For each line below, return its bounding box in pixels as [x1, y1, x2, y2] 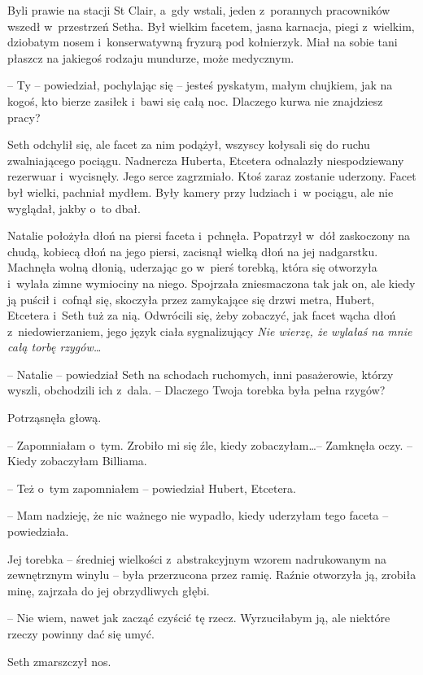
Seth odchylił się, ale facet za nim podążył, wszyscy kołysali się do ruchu [7, 136, 370, 153]
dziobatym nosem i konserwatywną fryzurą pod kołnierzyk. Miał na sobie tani [7, 33, 398, 50]
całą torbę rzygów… [7, 338, 102, 355]
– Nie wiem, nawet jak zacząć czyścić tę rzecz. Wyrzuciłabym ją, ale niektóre [7, 609, 390, 626]
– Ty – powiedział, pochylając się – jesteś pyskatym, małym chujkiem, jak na [7, 76, 393, 94]
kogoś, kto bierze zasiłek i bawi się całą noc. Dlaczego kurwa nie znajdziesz [7, 92, 383, 109]
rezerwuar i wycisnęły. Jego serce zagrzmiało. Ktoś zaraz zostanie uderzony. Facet [7, 168, 416, 185]
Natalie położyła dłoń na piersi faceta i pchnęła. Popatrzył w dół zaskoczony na [7, 227, 410, 244]
